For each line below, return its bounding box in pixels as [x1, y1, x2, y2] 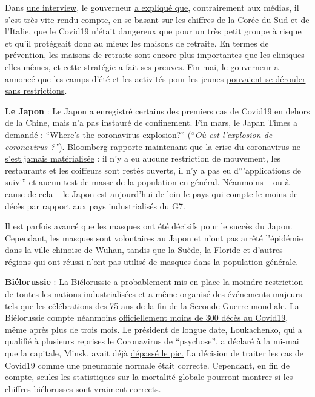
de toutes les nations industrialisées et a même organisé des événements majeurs [5, 287, 302, 300]
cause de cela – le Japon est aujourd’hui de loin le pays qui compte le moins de [5, 187, 298, 200]
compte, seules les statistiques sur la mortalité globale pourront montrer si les [5, 370, 293, 383]
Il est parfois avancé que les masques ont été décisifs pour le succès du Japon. [5, 220, 293, 232]
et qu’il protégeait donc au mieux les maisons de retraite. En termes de [5, 36, 269, 49]
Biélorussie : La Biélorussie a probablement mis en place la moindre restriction [5, 275, 303, 288]
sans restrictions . [5, 84, 67, 97]
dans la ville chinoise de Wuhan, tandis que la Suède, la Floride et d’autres [5, 243, 283, 256]
